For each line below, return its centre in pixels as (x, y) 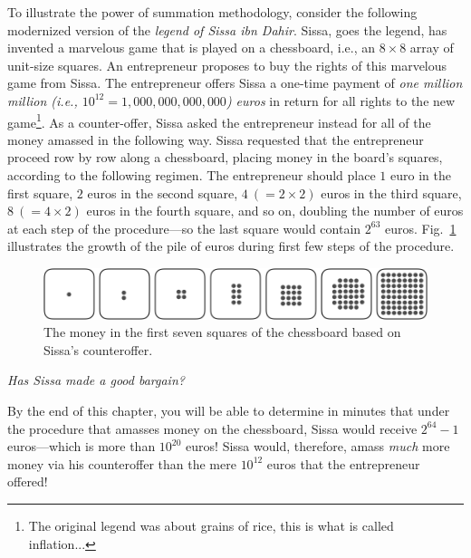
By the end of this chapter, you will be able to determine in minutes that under (229, 410)
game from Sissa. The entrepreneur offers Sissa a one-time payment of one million (235, 83)
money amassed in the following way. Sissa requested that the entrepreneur (216, 139)
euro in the (421, 175)
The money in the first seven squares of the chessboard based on (222, 332)
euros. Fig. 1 (420, 228)
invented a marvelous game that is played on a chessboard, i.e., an (191, 48)
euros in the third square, (391, 192)
